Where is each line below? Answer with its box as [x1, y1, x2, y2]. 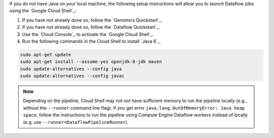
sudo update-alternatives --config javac [20, 73, 125, 79]
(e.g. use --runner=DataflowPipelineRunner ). [23, 119, 129, 125]
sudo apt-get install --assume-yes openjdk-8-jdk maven [20, 59, 162, 65]
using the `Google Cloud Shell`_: [9, 8, 77, 14]
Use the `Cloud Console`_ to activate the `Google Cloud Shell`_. [22, 31, 154, 37]
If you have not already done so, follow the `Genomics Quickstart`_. [22, 17, 163, 23]
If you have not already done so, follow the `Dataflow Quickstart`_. [22, 24, 160, 30]
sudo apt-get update [20, 52, 71, 58]
